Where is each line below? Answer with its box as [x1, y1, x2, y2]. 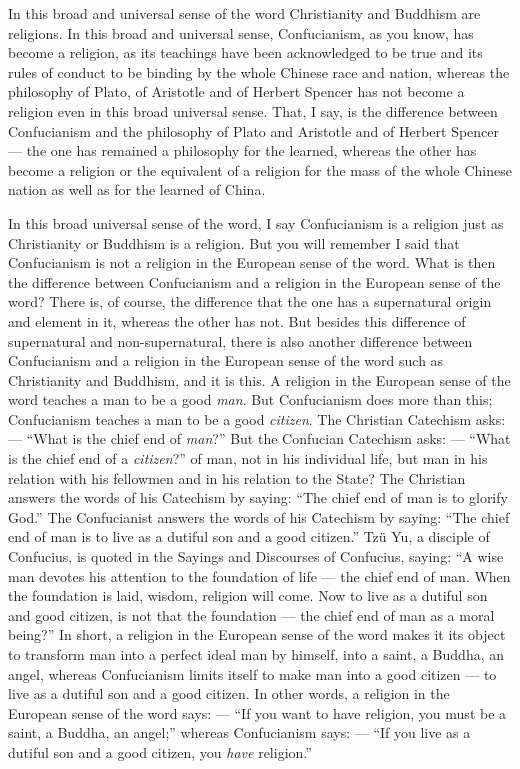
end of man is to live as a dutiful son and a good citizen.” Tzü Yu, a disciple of [8, 526, 490, 547]
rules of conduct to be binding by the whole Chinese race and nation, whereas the [8, 61, 510, 82]
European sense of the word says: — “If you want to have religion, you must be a [8, 702, 507, 723]
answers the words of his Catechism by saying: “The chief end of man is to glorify [8, 487, 508, 508]
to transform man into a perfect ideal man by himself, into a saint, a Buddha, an [8, 644, 505, 664]
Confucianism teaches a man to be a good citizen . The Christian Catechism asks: [8, 408, 506, 429]
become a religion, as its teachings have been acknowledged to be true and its [8, 42, 483, 63]
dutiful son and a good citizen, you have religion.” [8, 741, 312, 762]
